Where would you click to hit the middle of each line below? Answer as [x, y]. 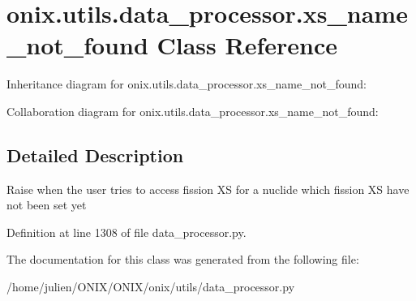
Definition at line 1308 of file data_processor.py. [127, 232]
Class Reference [247, 45]
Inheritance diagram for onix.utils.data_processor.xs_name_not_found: [187, 84]
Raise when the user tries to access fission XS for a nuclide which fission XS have [208, 189]
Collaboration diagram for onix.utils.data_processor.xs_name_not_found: [193, 111]
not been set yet [47, 205]
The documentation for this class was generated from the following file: [183, 259]
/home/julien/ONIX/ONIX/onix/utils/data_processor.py [151, 287]
